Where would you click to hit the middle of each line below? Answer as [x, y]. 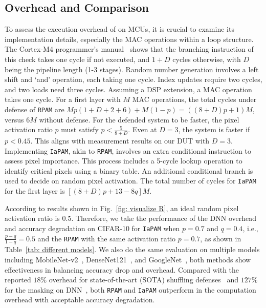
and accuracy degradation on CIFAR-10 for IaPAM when [92, 228]
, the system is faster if [214, 129]
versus [14, 119]
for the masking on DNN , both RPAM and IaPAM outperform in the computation [130, 289]
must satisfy [80, 129]
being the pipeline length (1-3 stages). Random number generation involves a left [132, 69]
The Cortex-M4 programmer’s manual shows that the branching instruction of [129, 49]
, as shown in [221, 238]
